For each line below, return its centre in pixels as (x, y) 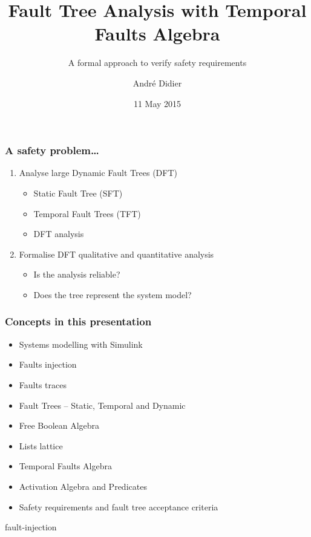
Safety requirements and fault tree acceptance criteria (119, 506)
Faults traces (43, 384)
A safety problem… (52, 150)
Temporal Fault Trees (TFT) (87, 213)
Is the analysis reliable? (77, 274)
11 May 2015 (157, 103)
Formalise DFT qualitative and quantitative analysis (116, 254)
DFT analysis (59, 234)
